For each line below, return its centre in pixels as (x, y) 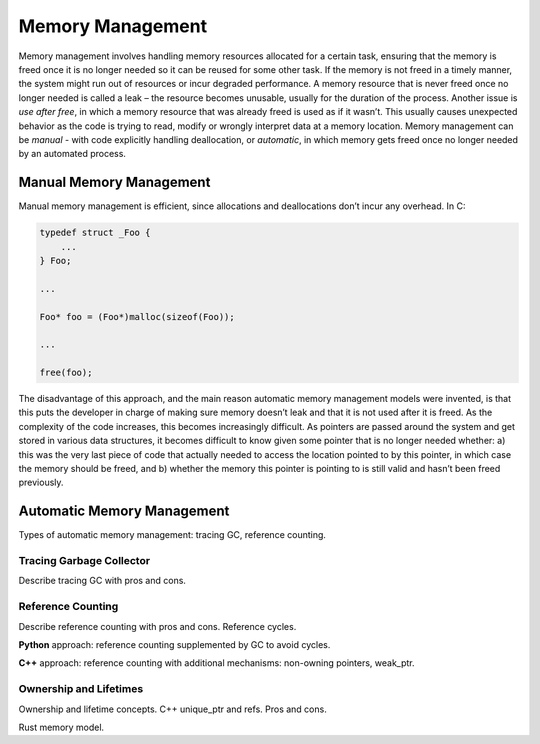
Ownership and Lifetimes (81, 689)
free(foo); (66, 373)
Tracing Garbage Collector (84, 561)
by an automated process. (72, 154)
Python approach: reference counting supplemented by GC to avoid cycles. (174, 644)
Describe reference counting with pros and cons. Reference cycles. (157, 626)
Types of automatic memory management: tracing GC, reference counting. (172, 535)
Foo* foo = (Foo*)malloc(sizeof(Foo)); (137, 316)
